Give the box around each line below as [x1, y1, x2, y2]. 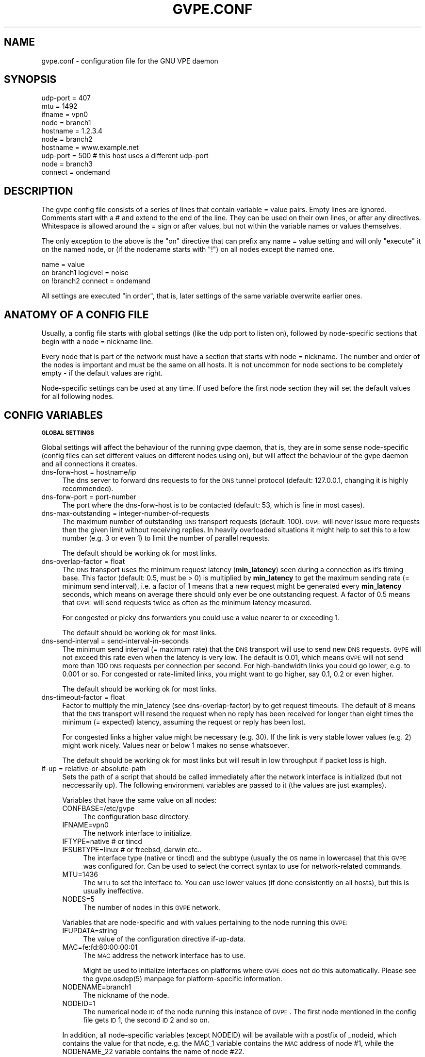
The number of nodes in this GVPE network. [83, 903, 220, 911]
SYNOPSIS [4, 73, 57, 86]
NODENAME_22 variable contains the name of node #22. [62, 1047, 245, 1056]
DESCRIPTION [4, 184, 73, 197]
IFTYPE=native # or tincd [62, 837, 142, 845]
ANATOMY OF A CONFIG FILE [4, 308, 149, 321]
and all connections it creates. [41, 459, 137, 468]
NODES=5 [62, 894, 95, 903]
